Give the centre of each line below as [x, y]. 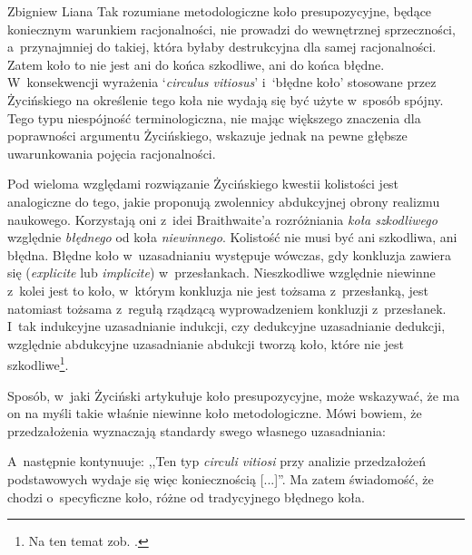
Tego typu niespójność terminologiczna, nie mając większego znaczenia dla [214, 117]
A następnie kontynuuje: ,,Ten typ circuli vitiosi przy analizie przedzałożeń [216, 461]
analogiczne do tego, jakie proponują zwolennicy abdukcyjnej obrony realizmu [224, 201]
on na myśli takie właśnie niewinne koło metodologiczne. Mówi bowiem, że [215, 413]
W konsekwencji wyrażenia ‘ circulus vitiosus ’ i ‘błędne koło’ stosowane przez [222, 82]
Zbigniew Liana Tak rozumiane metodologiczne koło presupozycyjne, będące [220, 11]
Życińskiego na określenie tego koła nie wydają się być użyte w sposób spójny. [226, 99]
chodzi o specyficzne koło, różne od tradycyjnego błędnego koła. [186, 497]
